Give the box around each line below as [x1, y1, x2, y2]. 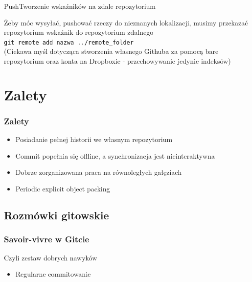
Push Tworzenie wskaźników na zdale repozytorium [4, 1, 156, 11]
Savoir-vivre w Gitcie [4, 233, 90, 245]
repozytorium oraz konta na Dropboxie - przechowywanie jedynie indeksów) [4, 56, 231, 66]
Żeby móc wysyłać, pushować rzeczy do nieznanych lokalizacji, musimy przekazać [4, 17, 248, 27]
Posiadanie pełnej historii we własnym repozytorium [15, 134, 173, 144]
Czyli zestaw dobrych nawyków [4, 252, 97, 262]
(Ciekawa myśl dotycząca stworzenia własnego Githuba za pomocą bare [4, 46, 219, 56]
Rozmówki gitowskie [4, 207, 109, 222]
